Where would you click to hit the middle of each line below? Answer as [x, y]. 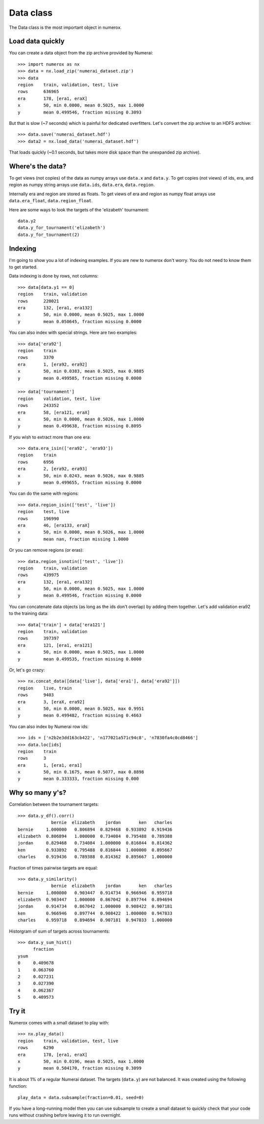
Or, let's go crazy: [27, 670]
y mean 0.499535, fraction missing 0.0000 [80, 659]
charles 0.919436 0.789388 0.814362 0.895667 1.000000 [95, 857]
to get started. [23, 267]
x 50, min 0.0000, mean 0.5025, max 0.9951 [81, 708]
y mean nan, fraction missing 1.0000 [73, 539]
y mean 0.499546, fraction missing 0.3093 [80, 112]
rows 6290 [36, 1048]
